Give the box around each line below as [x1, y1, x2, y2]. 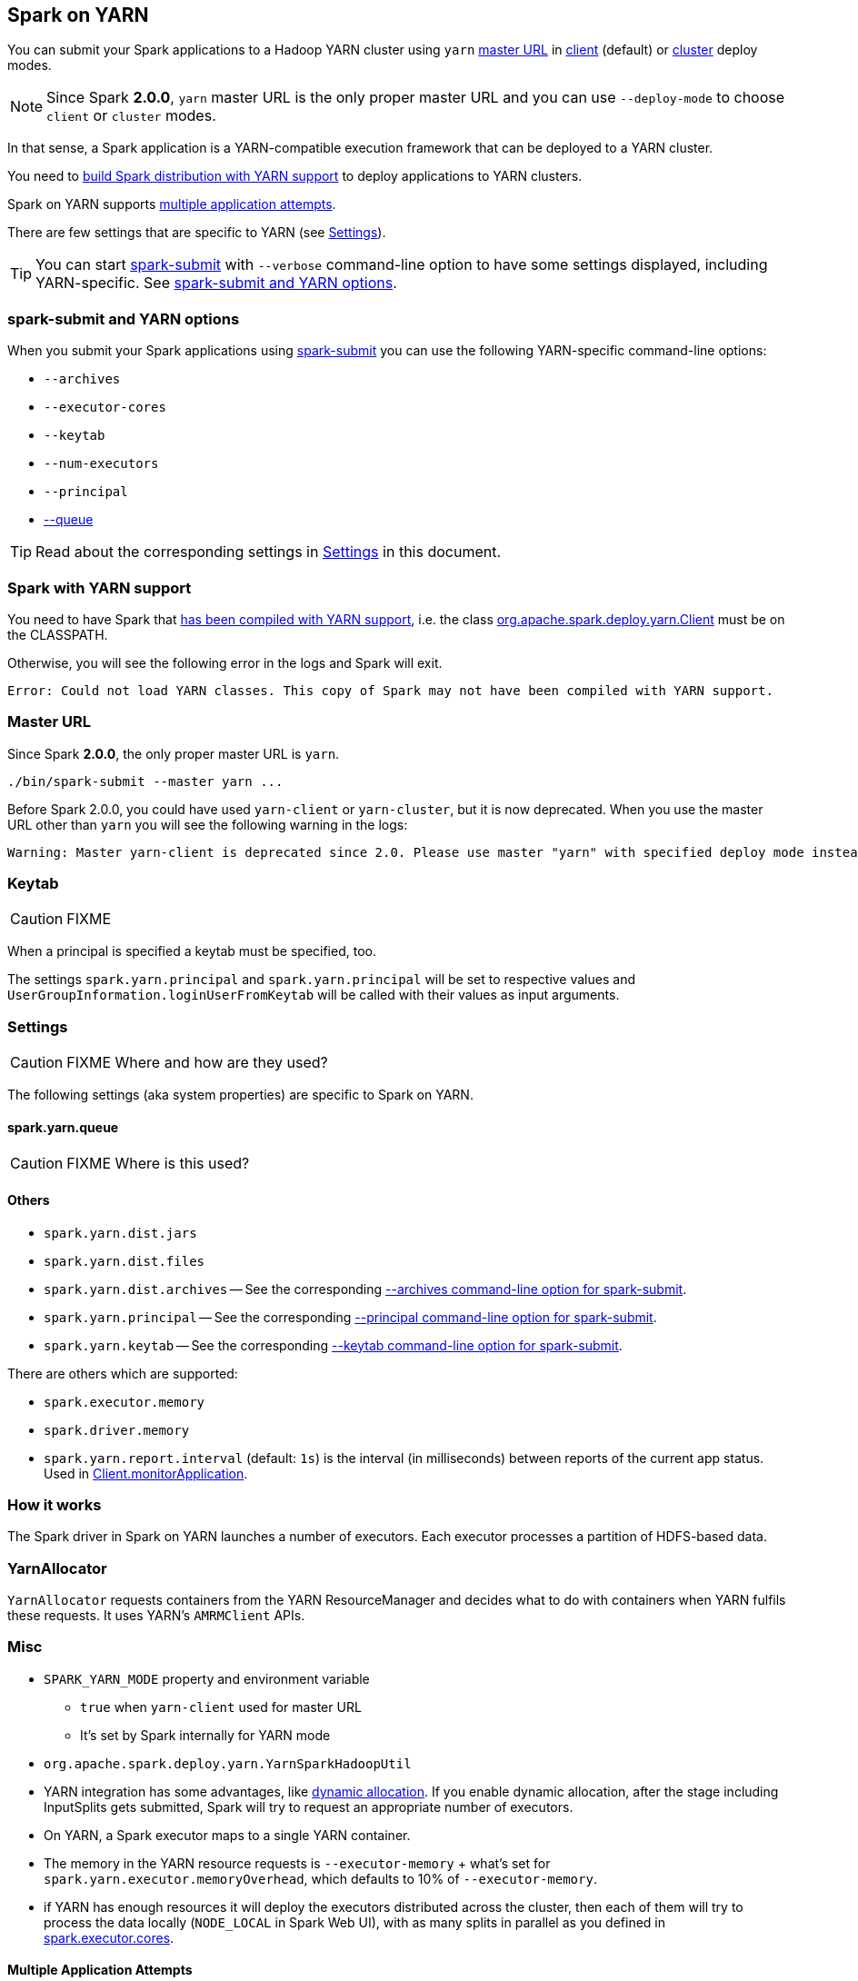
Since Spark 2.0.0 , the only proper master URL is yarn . [7, 745, 340, 762]
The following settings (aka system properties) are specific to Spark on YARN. [7, 1087, 474, 1103]
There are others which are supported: [7, 1365, 238, 1381]
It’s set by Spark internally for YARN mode [80, 1727, 331, 1743]
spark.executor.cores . [44, 1929, 175, 1946]
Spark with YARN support [7, 578, 192, 597]
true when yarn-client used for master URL [80, 1698, 362, 1715]
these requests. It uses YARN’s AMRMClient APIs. [7, 1608, 305, 1624]
